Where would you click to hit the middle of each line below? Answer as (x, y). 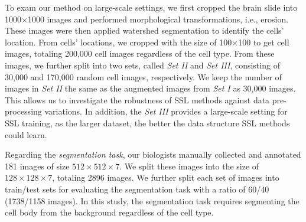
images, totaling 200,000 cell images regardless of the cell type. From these (140, 53)
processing (23, 111)
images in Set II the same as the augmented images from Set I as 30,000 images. (150, 88)
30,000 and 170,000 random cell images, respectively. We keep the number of (143, 76)
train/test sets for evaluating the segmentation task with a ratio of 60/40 (137, 189)
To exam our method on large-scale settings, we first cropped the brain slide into (151, 7)
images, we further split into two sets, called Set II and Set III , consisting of (142, 65)
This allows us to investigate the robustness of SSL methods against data (137, 99)
